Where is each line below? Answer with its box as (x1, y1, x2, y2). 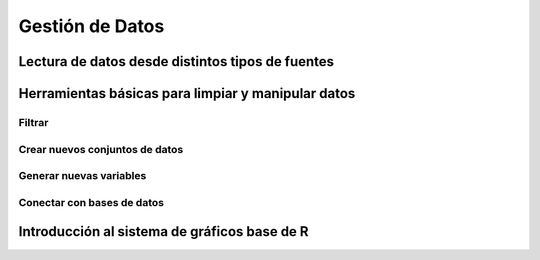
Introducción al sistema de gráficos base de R (18, 223, 309, 240)
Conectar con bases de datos (18, 195, 165, 209)
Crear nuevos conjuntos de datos (18, 142, 184, 156)
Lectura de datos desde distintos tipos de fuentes (18, 53, 335, 70)
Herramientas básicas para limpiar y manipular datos (18, 85, 356, 102)
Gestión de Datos (18, 15, 165, 37)
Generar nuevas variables (18, 169, 147, 183)
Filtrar (18, 115, 49, 129)
